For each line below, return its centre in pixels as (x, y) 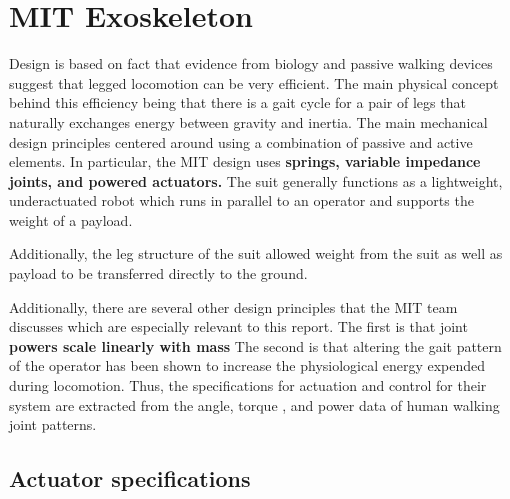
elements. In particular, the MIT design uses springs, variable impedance (245, 161)
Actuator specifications (130, 478)
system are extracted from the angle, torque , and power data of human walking (254, 404)
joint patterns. (53, 424)
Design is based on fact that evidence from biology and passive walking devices (251, 63)
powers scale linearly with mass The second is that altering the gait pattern (255, 345)
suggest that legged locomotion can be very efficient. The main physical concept (254, 82)
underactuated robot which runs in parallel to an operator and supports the (241, 200)
